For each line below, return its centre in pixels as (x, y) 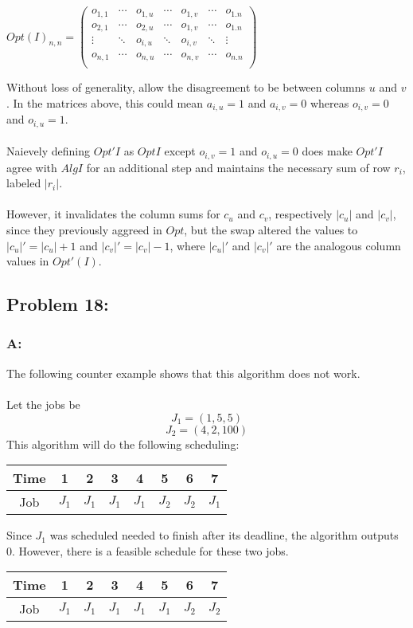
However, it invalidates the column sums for (113, 214)
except (180, 151)
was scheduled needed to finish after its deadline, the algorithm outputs (224, 535)
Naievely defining (49, 151)
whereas (329, 102)
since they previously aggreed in (84, 229)
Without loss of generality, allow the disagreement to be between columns (186, 87)
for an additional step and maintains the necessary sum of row (238, 167)
